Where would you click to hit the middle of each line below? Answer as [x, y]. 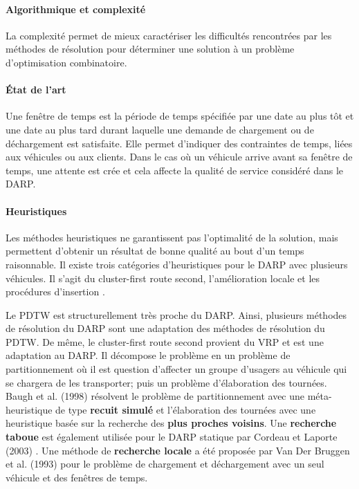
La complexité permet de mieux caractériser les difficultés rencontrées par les [169, 35]
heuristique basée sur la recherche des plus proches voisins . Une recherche [171, 423]
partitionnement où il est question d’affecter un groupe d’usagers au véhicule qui [176, 369]
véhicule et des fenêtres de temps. [77, 477]
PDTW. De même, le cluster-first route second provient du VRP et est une [165, 341]
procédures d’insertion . [55, 292]
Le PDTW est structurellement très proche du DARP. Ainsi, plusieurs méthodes [176, 314]
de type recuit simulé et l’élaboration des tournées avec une [186, 409]
